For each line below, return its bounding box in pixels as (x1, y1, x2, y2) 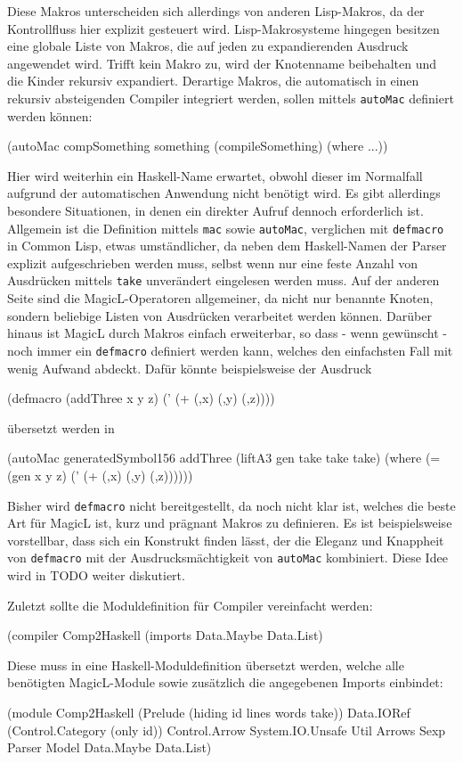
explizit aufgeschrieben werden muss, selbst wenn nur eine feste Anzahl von (7, 253, 418, 272)
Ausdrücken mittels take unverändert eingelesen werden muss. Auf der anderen (7, 271, 440, 290)
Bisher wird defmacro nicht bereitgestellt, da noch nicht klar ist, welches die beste (7, 496, 456, 514)
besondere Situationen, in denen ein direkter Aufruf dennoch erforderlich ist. (7, 201, 424, 219)
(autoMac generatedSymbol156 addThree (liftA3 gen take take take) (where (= (7, 448, 441, 467)
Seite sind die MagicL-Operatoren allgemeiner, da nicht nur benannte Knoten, (7, 289, 434, 308)
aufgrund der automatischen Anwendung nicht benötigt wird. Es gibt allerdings (7, 184, 441, 202)
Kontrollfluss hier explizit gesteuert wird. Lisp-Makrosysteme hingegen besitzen (7, 19, 440, 37)
